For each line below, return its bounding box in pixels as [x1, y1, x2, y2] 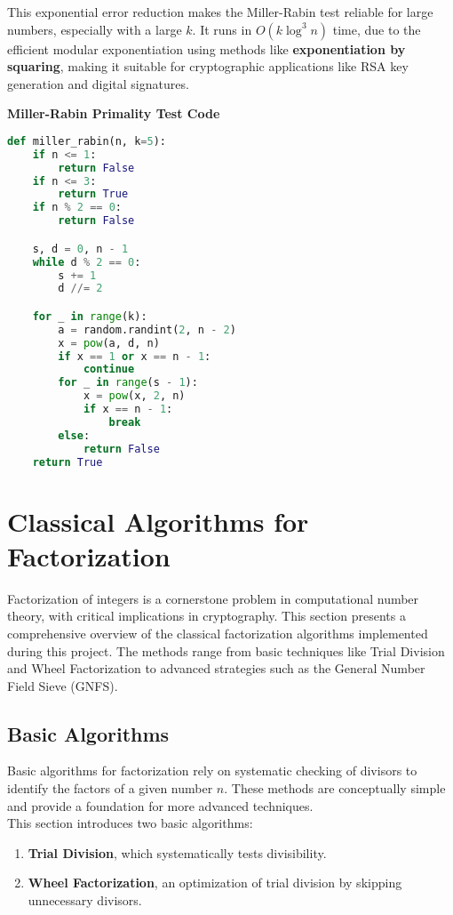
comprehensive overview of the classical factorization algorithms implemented [7, 623, 428, 642]
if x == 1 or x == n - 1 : [58, 349, 211, 363]
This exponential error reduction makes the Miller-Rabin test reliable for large [7, 3, 433, 20]
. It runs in [192, 20, 252, 38]
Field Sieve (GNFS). [7, 676, 118, 694]
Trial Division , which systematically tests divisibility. [28, 843, 327, 862]
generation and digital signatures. [7, 74, 189, 92]
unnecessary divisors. [28, 891, 142, 910]
